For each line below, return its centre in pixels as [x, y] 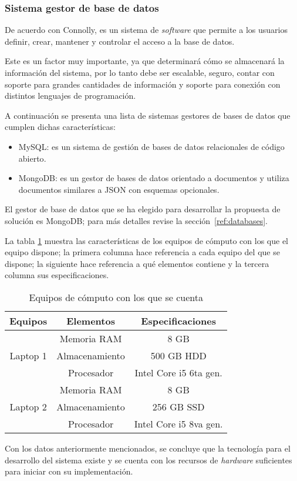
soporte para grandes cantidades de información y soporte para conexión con [143, 84]
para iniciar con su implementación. [69, 471]
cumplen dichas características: [60, 127]
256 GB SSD [178, 406]
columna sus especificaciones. [57, 275]
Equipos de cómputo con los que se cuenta [116, 297]
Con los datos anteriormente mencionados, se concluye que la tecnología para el [148, 448]
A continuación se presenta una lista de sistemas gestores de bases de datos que [148, 115]
